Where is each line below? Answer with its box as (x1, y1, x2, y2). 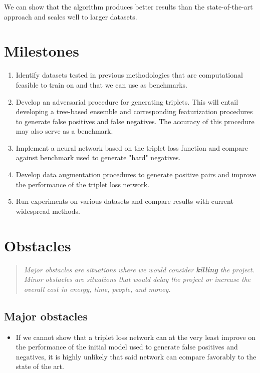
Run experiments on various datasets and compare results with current (16, 196, 233, 206)
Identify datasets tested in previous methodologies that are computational (16, 70, 243, 80)
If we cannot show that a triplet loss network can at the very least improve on (16, 331, 256, 342)
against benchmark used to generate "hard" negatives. (16, 152, 181, 163)
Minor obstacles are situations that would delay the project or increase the (24, 274, 251, 284)
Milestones (4, 41, 79, 61)
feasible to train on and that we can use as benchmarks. (16, 79, 187, 90)
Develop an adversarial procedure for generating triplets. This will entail (16, 96, 238, 107)
